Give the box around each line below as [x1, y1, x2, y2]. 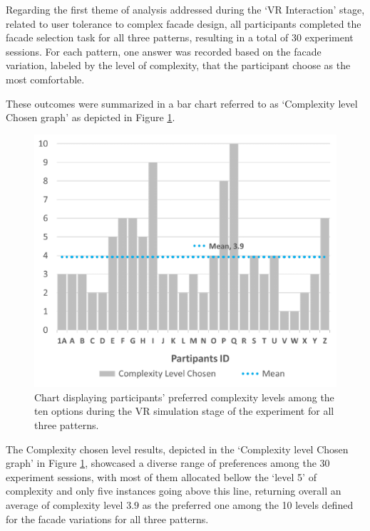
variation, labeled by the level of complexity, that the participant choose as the [6, 58, 351, 73]
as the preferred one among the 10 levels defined [142, 497, 354, 512]
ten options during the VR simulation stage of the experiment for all [34, 403, 334, 418]
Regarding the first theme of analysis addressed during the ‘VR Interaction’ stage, [6, 2, 365, 16]
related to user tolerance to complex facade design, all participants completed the [6, 16, 361, 31]
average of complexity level [6, 497, 123, 512]
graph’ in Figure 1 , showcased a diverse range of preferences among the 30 [6, 455, 330, 470]
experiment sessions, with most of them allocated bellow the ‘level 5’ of [6, 469, 317, 484]
